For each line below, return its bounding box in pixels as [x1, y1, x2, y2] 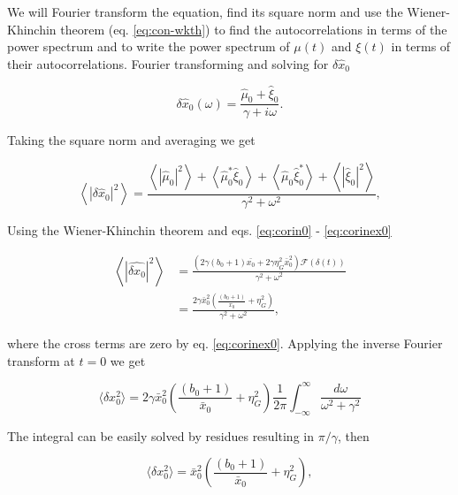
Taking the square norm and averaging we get [7, 131, 256, 149]
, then [337, 426, 370, 445]
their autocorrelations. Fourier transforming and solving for [7, 54, 329, 72]
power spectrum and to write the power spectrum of [7, 37, 290, 56]
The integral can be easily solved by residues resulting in [7, 426, 314, 445]
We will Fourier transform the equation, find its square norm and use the [7, 3, 403, 20]
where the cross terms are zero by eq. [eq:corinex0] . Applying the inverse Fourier [7, 334, 443, 353]
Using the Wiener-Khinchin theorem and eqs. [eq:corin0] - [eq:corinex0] [7, 221, 392, 240]
